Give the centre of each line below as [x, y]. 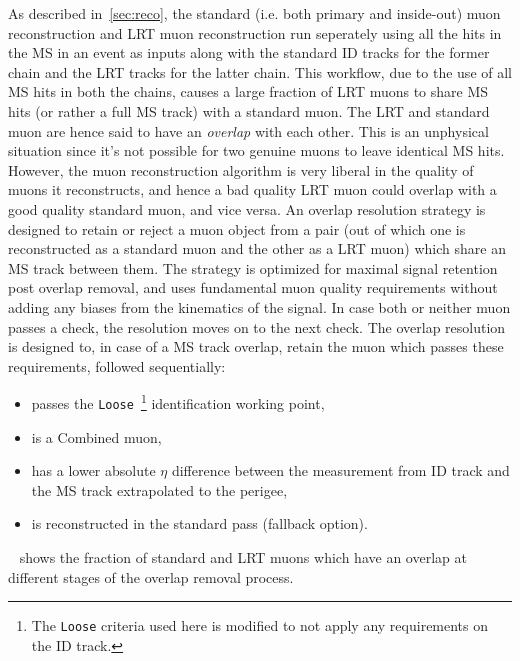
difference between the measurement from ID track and [340, 470]
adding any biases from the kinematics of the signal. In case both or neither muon [259, 306]
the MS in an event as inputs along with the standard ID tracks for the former [249, 52]
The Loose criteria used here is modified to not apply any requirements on [260, 625]
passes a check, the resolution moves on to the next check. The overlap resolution [257, 326]
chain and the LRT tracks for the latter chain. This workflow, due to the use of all [260, 71]
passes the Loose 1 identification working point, [178, 401]
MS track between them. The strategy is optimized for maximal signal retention [253, 267]
